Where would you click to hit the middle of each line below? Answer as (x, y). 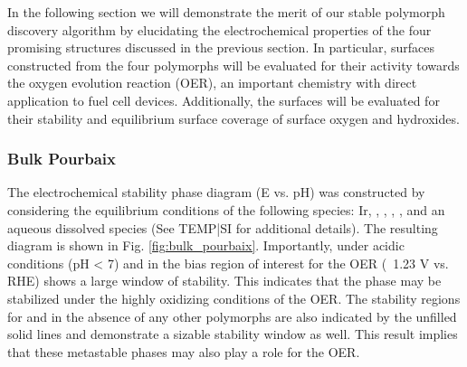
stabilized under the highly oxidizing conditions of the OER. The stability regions (234, 298)
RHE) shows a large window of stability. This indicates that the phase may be (224, 281)
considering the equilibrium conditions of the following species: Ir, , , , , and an (226, 209)
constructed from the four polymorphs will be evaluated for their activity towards (233, 65)
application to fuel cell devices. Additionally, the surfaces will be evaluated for (224, 100)
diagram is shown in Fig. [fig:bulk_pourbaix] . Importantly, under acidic (206, 245)
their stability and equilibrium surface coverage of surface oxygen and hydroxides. (233, 118)
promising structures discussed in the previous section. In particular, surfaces (221, 47)
